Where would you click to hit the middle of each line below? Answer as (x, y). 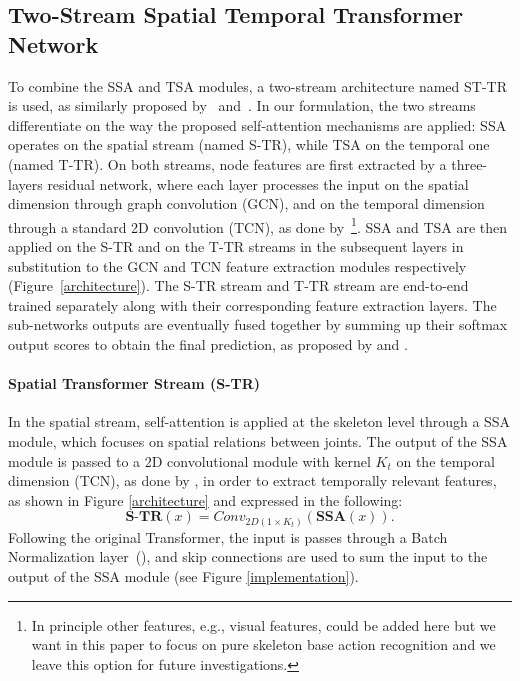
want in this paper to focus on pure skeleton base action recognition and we (263, 644)
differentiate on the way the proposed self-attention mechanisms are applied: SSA (257, 124)
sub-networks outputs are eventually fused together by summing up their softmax (258, 324)
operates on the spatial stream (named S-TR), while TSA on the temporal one (249, 144)
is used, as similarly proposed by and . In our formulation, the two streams (242, 105)
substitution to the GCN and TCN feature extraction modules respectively (237, 265)
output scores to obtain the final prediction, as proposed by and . (208, 343)
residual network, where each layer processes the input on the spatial (258, 183)
